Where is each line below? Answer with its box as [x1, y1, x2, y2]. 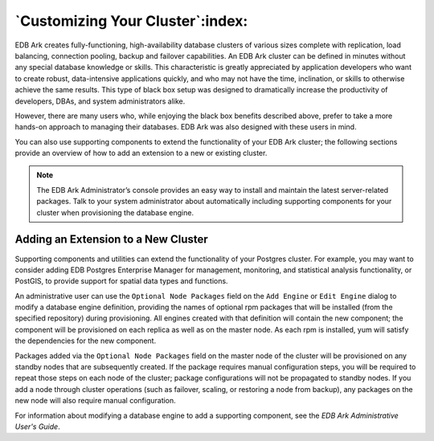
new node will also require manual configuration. [14, 396, 176, 406]
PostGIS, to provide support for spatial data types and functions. [14, 276, 228, 286]
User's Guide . [14, 422, 60, 431]
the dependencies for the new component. [14, 336, 157, 345]
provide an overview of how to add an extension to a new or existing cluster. [14, 149, 268, 158]
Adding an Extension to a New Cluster [14, 233, 208, 247]
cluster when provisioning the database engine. [36, 207, 194, 217]
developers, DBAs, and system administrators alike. [14, 96, 186, 106]
